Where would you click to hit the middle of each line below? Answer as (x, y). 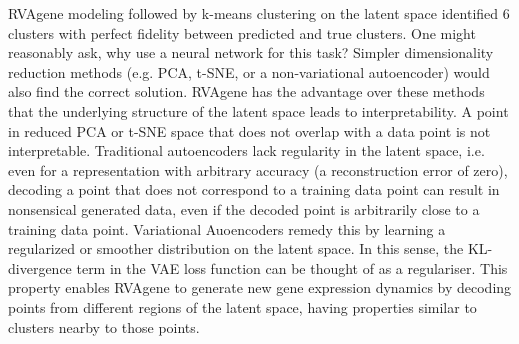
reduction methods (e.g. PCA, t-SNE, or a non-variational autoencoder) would (249, 71)
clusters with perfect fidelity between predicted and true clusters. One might (242, 32)
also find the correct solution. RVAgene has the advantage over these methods (246, 91)
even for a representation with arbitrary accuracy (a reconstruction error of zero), (258, 169)
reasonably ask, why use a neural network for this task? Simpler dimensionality (251, 52)
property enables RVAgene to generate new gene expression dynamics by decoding (260, 287)
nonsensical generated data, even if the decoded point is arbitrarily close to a (244, 208)
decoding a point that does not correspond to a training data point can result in (254, 189)
